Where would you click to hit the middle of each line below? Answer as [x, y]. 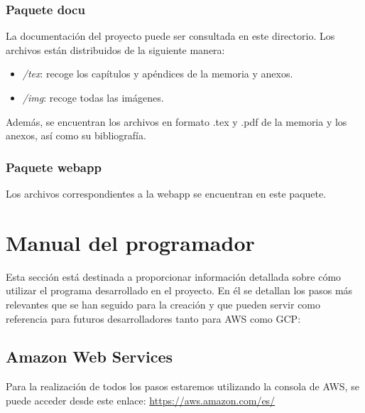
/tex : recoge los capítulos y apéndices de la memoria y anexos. [158, 74]
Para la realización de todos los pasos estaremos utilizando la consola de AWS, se [182, 386]
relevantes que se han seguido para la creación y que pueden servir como [163, 304]
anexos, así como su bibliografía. [76, 135]
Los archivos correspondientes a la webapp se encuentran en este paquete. [166, 193]
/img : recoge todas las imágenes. [93, 97]
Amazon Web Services [89, 356]
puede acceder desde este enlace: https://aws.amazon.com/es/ [141, 400]
